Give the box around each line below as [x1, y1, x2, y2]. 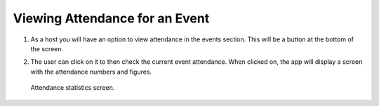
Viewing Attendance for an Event [13, 11, 210, 26]
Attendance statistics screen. [30, 84, 115, 92]
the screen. [30, 44, 64, 53]
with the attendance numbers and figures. [30, 67, 152, 76]
